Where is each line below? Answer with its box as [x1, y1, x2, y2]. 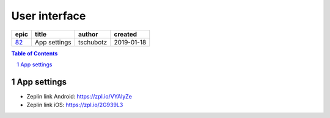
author [78, 30, 98, 38]
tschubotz [78, 38, 108, 46]
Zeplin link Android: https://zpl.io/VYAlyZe [26, 92, 133, 100]
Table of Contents [11, 49, 58, 57]
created [114, 30, 137, 38]
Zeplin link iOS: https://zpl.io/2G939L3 [26, 101, 123, 109]
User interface [11, 9, 86, 23]
